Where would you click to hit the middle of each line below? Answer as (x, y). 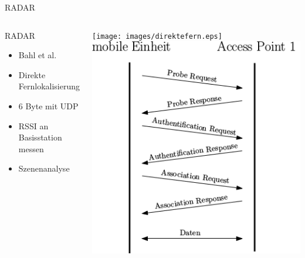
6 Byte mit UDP (48, 105)
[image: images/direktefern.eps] (157, 36)
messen (31, 148)
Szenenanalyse (44, 168)
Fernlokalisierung (49, 86)
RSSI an (33, 125)
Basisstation (40, 137)
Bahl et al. (38, 55)
